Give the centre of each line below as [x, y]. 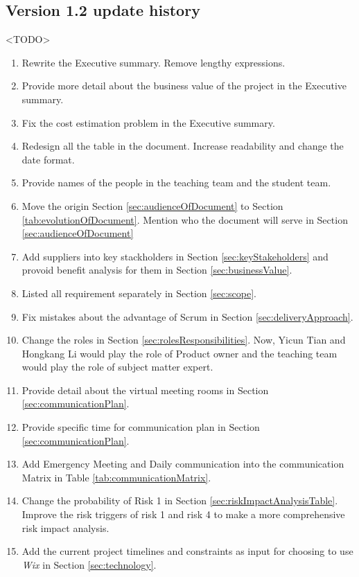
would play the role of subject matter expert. [117, 367]
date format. [48, 159]
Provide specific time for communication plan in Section [141, 427]
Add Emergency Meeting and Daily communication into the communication [183, 464]
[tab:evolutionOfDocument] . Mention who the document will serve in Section [185, 219]
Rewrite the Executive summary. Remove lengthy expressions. [154, 62]
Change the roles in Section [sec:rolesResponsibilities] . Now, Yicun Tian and [184, 340]
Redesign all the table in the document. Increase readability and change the [183, 146]
